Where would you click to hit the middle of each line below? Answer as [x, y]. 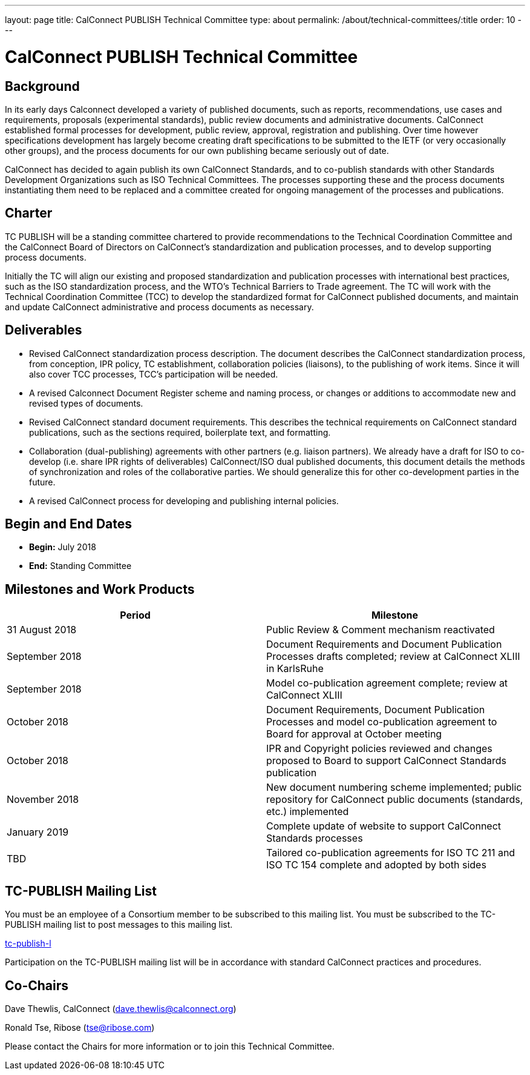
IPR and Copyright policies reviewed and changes [379, 749]
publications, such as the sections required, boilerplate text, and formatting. [180, 432]
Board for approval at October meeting [354, 734]
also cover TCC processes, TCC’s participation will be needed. [154, 374]
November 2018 [43, 800]
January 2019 [38, 832]
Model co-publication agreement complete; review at [387, 683]
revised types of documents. [86, 403]
